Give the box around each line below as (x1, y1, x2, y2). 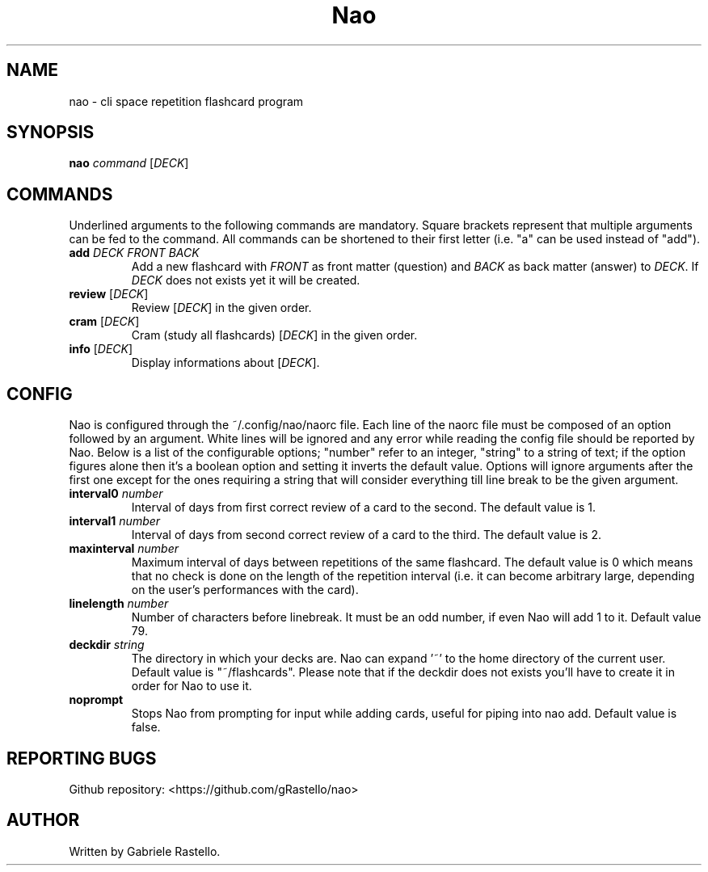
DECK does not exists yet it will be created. (131, 273, 360, 288)
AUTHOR (6, 810, 80, 831)
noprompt (69, 693, 124, 707)
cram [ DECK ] (69, 314, 140, 329)
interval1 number (69, 514, 161, 529)
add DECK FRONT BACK (69, 246, 200, 260)
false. (131, 720, 161, 735)
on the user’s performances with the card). (131, 583, 359, 597)
